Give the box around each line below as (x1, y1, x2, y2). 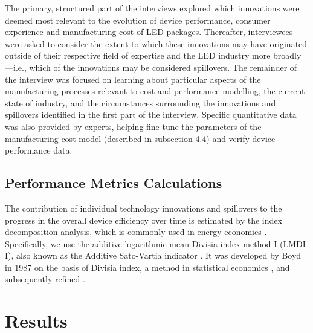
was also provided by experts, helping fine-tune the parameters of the (5, 120, 262, 132)
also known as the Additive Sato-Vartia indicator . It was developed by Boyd (16, 249, 302, 262)
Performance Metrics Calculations (5, 173, 222, 192)
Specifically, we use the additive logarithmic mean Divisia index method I (5, 237, 277, 250)
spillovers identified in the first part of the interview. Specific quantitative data (5, 108, 297, 121)
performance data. (5, 144, 73, 157)
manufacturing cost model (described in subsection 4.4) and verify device (5, 132, 276, 144)
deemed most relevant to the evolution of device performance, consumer (5, 13, 271, 26)
